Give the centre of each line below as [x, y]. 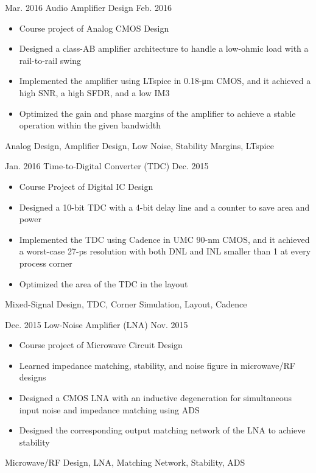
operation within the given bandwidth [90, 125]
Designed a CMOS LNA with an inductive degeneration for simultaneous [155, 398]
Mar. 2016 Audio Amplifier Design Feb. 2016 [88, 7]
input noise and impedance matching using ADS [109, 409]
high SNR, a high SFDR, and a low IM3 [94, 92]
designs [33, 377]
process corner [46, 263]
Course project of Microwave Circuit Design [101, 345]
